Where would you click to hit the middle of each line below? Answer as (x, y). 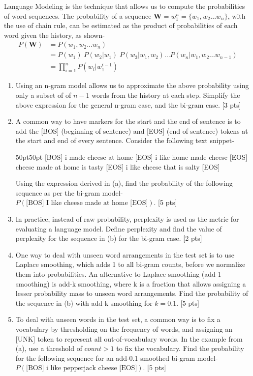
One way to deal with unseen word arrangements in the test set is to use (125, 254)
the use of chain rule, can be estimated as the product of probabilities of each (121, 25)
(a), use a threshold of (49, 348)
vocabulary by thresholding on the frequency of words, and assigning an (124, 329)
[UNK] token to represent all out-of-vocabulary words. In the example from (129, 338)
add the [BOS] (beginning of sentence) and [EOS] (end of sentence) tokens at (132, 130)
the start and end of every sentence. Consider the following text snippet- (125, 140)
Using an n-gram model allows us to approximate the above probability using (132, 85)
